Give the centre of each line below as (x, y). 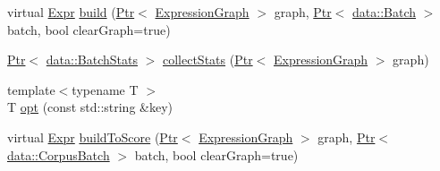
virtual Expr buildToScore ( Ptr (93, 137)
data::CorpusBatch (59, 154)
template (31, 89)
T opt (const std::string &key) (90, 107)
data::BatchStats (92, 60)
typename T (105, 89)
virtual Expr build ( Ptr (71, 12)
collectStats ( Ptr (207, 60)
